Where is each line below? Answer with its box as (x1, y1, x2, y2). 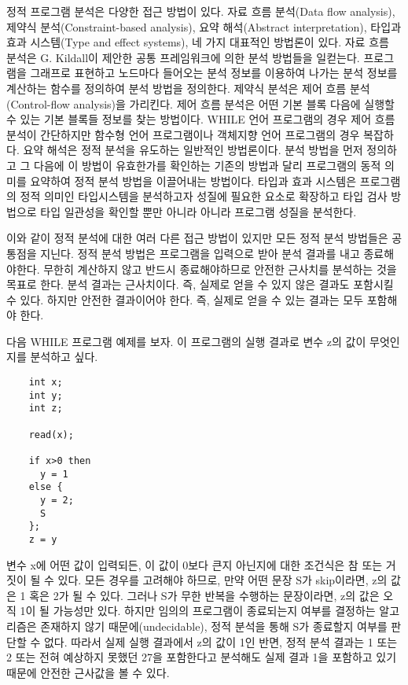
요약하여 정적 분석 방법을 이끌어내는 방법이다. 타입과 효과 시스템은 (30, 172, 357, 189)
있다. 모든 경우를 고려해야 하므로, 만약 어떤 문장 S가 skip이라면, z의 (57, 572, 388, 588)
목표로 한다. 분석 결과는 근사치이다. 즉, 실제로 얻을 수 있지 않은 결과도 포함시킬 (6, 276, 394, 293)
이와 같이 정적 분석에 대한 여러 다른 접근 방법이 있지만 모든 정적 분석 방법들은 (6, 230, 388, 246)
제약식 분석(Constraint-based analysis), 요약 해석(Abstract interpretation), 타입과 (6, 18, 402, 35)
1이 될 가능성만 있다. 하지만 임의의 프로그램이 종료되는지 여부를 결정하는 (20, 602, 376, 619)
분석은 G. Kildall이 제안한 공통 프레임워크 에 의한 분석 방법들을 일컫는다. (6, 49, 360, 65)
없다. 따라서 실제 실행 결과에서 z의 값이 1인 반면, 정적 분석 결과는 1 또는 (43, 633, 398, 650)
